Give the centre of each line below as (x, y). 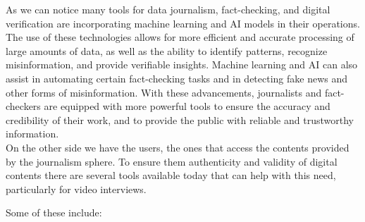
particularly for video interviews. (76, 189)
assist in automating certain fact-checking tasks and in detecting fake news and (177, 78)
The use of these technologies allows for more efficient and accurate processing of (180, 37)
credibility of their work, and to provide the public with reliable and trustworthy (180, 119)
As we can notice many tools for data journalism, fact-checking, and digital (168, 9)
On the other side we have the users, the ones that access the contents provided (178, 147)
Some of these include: (54, 212)
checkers (23, 106)
